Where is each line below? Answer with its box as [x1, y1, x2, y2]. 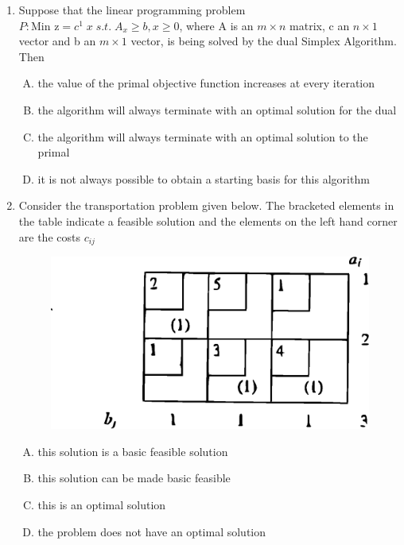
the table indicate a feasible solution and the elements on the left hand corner [18, 212, 398, 229]
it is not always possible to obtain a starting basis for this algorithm [37, 170, 370, 187]
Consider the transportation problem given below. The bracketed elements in [18, 197, 394, 214]
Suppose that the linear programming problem [18, 2, 246, 17]
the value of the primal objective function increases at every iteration [37, 75, 375, 91]
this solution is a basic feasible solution [37, 443, 228, 459]
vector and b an [18, 33, 96, 49]
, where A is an [179, 17, 254, 33]
